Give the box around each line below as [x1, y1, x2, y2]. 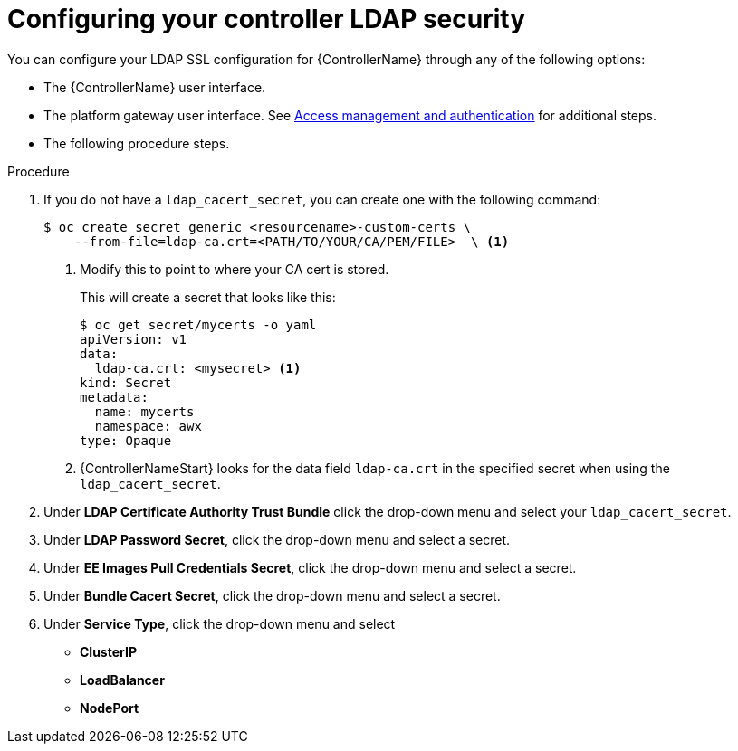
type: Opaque [80, 433, 172, 448]
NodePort [80, 699, 139, 716]
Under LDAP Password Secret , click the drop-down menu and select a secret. [43, 531, 511, 547]
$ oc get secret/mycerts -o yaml [80, 317, 317, 332]
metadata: [80, 389, 149, 404]
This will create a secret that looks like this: [80, 289, 336, 305]
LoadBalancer [80, 671, 165, 688]
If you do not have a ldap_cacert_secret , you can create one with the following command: [43, 191, 601, 207]
